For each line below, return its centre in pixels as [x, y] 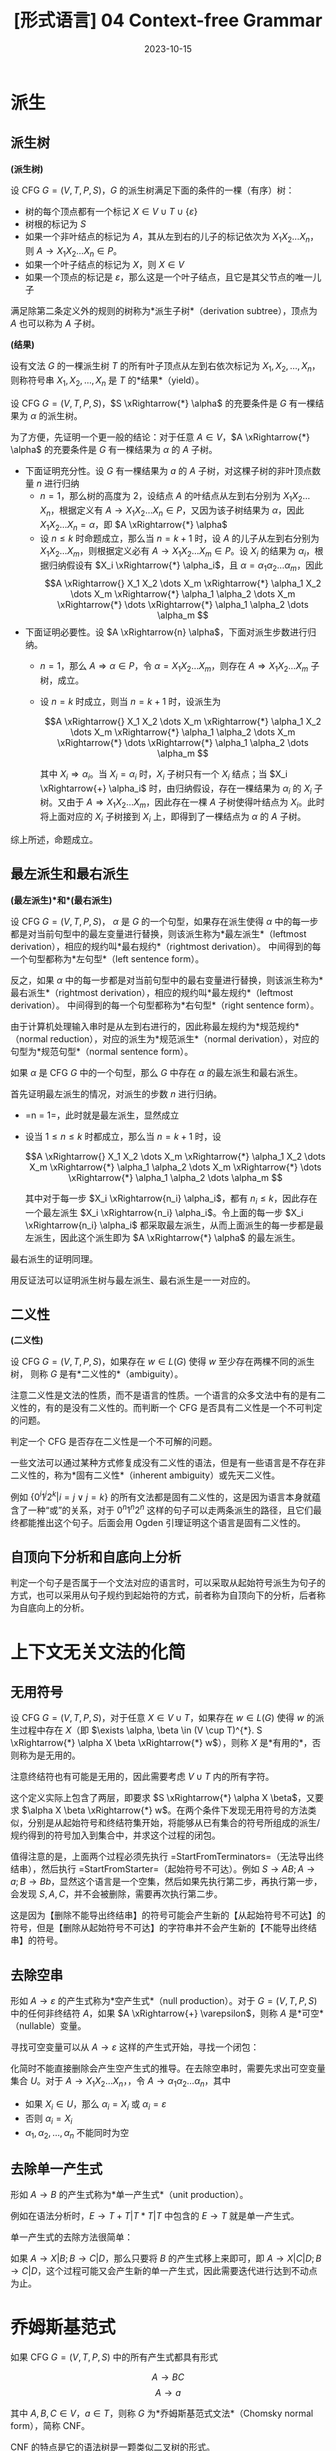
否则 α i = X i [48, 2119]
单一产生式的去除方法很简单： [71, 2237]
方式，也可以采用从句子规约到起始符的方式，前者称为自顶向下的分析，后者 [163, 1595]
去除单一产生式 [56, 2168]
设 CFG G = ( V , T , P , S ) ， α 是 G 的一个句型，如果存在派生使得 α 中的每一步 [164, 921]
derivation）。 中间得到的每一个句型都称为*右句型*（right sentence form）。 [165, 1005]
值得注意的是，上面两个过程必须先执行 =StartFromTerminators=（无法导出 [163, 1857]
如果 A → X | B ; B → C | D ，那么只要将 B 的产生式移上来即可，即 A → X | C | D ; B [166, 2258]
